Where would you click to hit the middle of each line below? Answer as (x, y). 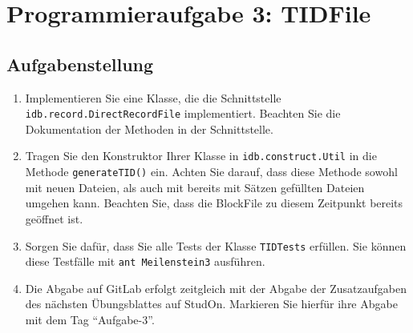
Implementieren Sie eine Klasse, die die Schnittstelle (153, 97)
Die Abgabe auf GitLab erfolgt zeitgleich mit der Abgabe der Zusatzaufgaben (216, 288)
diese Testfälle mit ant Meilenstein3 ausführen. (145, 261)
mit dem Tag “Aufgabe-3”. (90, 320)
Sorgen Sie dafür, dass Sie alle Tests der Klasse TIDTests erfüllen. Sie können (216, 245)
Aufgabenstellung (80, 64)
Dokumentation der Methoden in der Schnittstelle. (149, 128)
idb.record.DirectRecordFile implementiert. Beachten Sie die (183, 113)
